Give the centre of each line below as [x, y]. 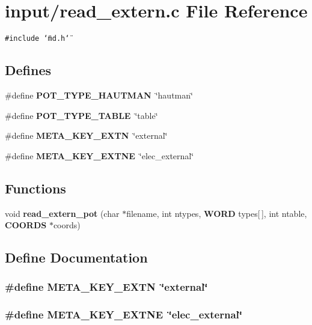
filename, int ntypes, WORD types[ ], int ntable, [217, 213]
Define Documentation [76, 257]
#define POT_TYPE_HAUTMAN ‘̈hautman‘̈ [99, 95]
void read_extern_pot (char [62, 213]
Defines [28, 70]
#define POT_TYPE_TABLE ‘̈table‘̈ [81, 115]
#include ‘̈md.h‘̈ [37, 39]
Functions [35, 188]
